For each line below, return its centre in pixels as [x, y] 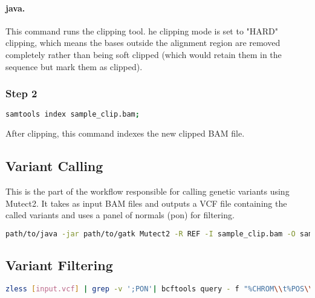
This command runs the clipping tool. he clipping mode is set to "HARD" [142, 31]
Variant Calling [54, 166]
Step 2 [21, 93]
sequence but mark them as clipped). [74, 66]
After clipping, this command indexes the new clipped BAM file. [125, 133]
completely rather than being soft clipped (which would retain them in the [144, 54]
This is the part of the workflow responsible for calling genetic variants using [148, 191]
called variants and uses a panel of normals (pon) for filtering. [120, 215]
